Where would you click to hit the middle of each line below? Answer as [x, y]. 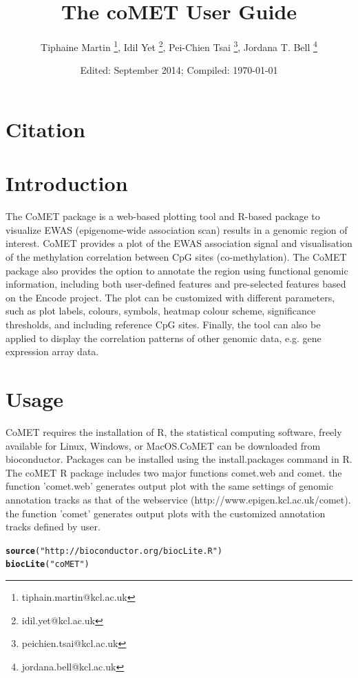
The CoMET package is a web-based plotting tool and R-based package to [163, 216]
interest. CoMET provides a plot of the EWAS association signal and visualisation [179, 243]
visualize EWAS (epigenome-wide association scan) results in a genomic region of [177, 229]
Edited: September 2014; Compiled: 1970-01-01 [179, 70]
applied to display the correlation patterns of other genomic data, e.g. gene [164, 338]
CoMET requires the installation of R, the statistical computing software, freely [174, 431]
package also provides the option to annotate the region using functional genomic [177, 270]
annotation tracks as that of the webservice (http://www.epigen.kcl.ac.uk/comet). [178, 499]
